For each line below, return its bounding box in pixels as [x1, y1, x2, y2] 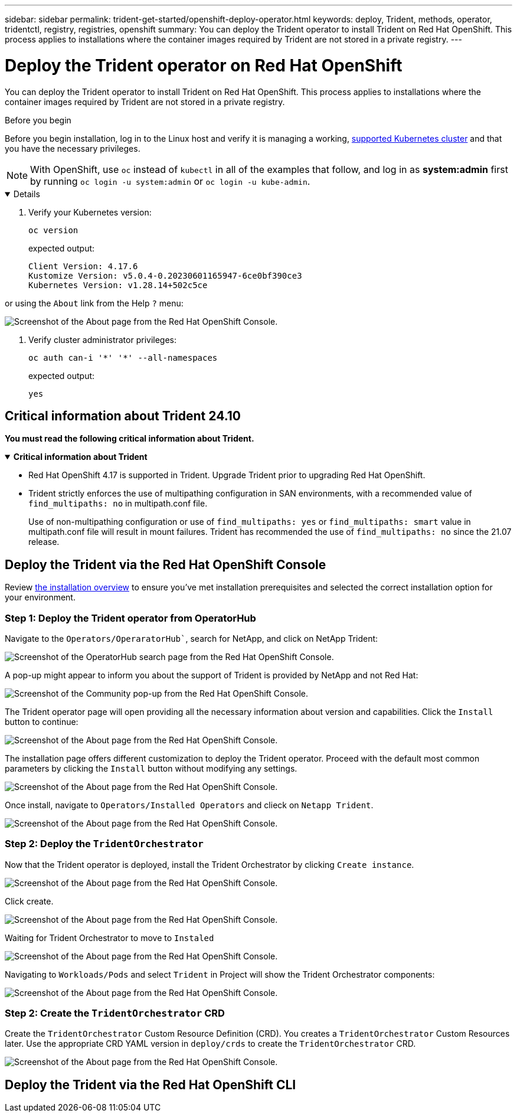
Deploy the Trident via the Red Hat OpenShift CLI [5, 1077, 296, 1092]
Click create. [5, 896, 54, 906]
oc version [28, 225, 78, 235]
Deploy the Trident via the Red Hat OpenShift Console [5, 557, 326, 572]
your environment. [5, 592, 76, 603]
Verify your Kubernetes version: [28, 207, 152, 217]
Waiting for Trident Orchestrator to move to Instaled [5, 932, 214, 943]
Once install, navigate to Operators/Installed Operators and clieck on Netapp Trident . [5, 799, 374, 810]
